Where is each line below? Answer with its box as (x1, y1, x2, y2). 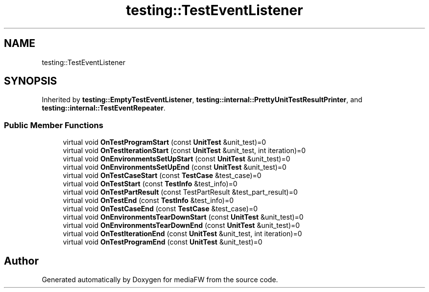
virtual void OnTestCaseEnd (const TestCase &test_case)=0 (63, 204, 258, 213)
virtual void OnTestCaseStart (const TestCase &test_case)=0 (63, 171, 262, 180)
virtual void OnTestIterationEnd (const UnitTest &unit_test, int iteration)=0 (63, 229, 302, 238)
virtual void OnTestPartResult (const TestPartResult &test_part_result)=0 (63, 188, 298, 197)
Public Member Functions (4, 120, 103, 130)
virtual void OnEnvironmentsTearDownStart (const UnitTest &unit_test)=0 (63, 213, 304, 222)
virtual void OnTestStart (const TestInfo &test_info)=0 (63, 180, 238, 188)
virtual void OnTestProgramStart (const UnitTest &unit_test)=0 (63, 138, 266, 147)
